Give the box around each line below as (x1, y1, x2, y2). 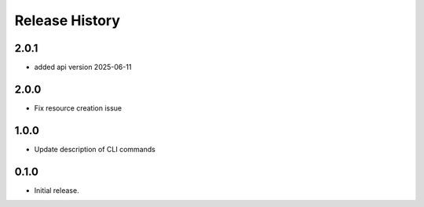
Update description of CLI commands (34, 144, 156, 154)
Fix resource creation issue (34, 103, 122, 113)
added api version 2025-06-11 (34, 63, 132, 72)
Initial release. (34, 185, 79, 195)
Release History (14, 12, 121, 29)
